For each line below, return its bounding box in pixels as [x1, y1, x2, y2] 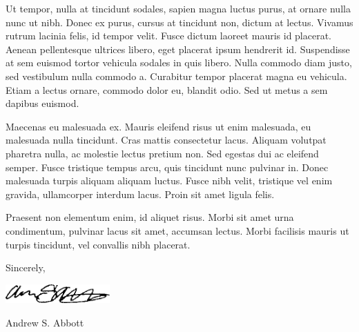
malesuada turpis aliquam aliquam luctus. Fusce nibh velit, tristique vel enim [6, 173, 333, 188]
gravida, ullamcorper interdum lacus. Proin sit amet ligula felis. [6, 186, 275, 201]
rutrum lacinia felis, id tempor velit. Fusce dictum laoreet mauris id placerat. [6, 28, 332, 43]
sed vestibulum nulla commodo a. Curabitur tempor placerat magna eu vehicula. [6, 68, 347, 83]
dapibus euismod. [6, 96, 79, 110]
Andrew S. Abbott [6, 315, 84, 329]
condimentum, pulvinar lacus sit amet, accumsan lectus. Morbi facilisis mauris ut [6, 223, 349, 237]
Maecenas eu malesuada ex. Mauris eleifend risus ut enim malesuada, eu [6, 119, 311, 133]
